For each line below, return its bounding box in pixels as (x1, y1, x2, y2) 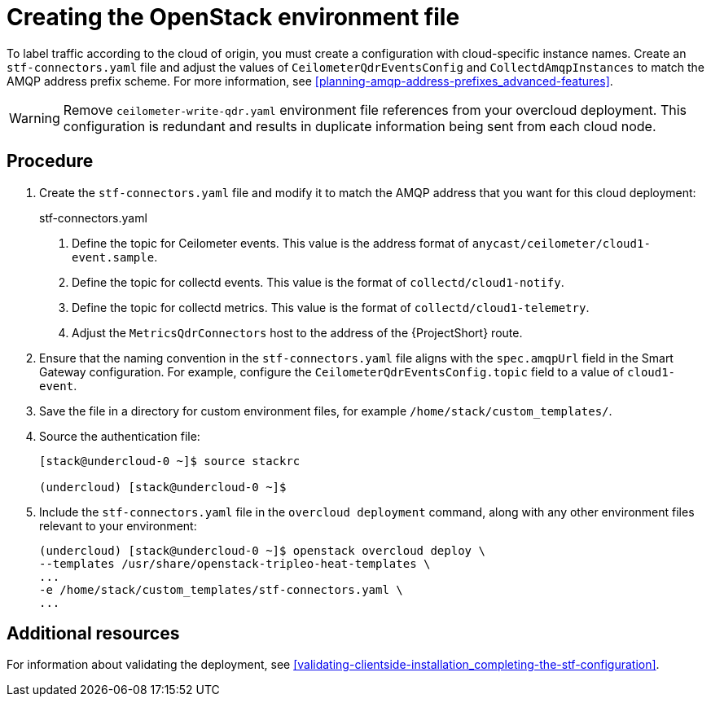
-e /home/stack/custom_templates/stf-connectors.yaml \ (39, 582, 403, 596)
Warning (9, 109, 60, 126)
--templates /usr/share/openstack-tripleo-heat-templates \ (39, 556, 431, 570)
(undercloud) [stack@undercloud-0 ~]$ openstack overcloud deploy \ (39, 543, 485, 557)
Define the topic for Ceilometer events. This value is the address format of (72, 235, 469, 250)
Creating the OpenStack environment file (7, 3, 460, 31)
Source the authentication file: (39, 428, 200, 443)
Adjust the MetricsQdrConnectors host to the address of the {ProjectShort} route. (72, 325, 523, 340)
